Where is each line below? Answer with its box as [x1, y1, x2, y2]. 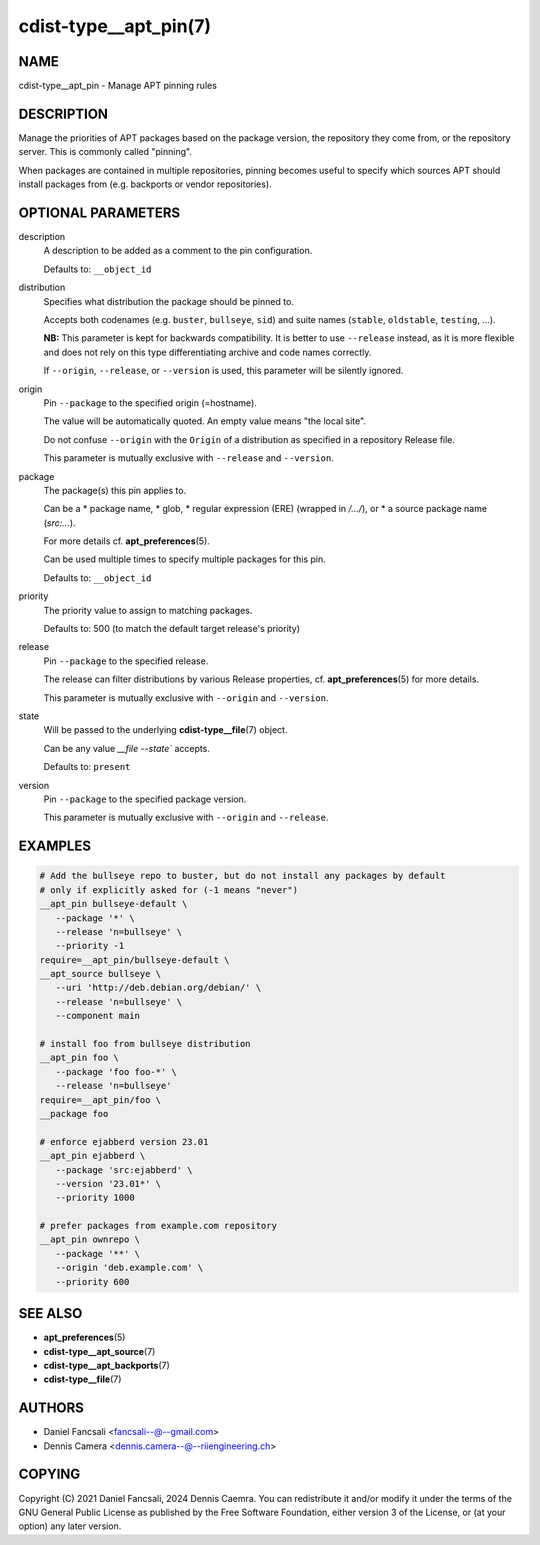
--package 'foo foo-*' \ [55, 1066, 177, 1077]
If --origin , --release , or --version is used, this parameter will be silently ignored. [43, 365, 404, 377]
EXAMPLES [18, 838, 92, 855]
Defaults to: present [43, 761, 131, 773]
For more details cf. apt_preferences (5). [43, 535, 210, 547]
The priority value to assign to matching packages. [43, 604, 253, 616]
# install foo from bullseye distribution [39, 1038, 251, 1050]
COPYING [18, 1466, 81, 1483]
